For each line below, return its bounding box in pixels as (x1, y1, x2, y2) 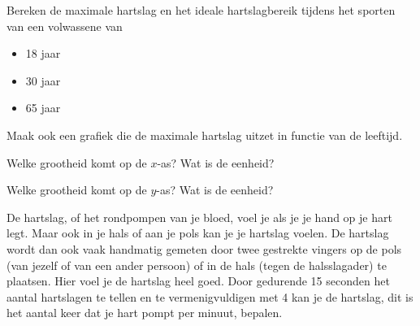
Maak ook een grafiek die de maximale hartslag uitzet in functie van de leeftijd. (6, 126, 403, 143)
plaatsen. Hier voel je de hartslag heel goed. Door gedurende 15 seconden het (6, 272, 390, 289)
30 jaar (25, 72, 61, 89)
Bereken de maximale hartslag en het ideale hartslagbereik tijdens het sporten (6, 2, 396, 18)
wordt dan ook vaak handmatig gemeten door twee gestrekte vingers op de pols (6, 240, 402, 257)
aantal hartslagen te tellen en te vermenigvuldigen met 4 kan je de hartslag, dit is (6, 288, 414, 305)
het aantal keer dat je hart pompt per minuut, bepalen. (6, 304, 283, 321)
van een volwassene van (6, 17, 123, 34)
